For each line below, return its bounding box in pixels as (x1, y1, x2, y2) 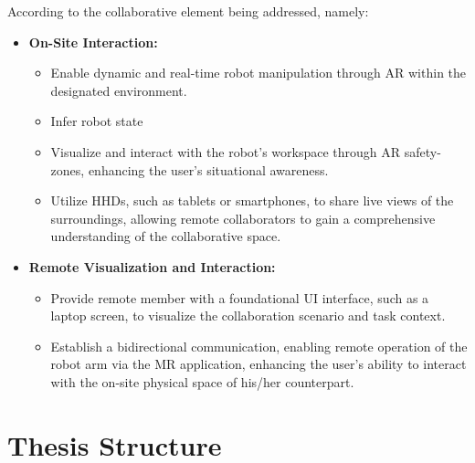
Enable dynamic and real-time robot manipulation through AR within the (50, 63, 467, 82)
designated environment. (50, 80, 187, 100)
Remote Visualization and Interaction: (28, 257, 276, 276)
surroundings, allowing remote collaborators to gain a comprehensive (50, 208, 436, 227)
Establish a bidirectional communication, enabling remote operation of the (50, 336, 468, 355)
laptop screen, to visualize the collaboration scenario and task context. (50, 306, 446, 325)
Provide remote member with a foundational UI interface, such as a (50, 288, 429, 307)
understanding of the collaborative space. (50, 226, 281, 246)
